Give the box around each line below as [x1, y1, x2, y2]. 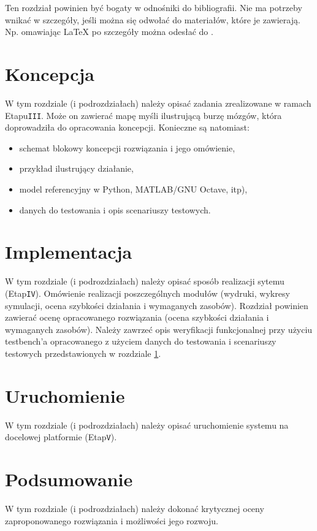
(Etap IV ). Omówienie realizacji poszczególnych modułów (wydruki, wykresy [5, 286, 290, 299]
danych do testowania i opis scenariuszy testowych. [19, 203, 211, 216]
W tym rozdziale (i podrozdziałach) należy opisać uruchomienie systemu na [5, 418, 289, 431]
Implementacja [5, 239, 132, 264]
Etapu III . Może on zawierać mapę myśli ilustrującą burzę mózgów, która [5, 109, 282, 121]
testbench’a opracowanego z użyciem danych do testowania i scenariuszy [5, 335, 277, 348]
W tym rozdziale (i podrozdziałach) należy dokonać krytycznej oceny [5, 502, 264, 514]
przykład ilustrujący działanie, [19, 162, 134, 175]
